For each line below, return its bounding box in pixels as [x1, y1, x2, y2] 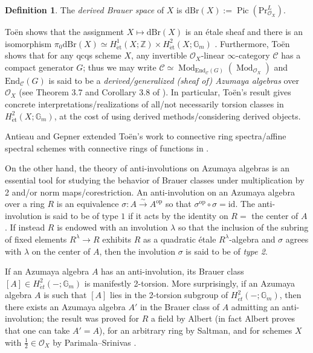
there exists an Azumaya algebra [5, 300, 126, 313]
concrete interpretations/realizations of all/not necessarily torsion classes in [5, 97, 284, 110]
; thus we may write [83, 60, 156, 73]
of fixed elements [5, 232, 67, 245]
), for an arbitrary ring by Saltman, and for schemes [99, 324, 292, 337]
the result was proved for [47, 312, 139, 325]
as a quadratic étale [143, 232, 216, 245]
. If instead [5, 221, 45, 234]
